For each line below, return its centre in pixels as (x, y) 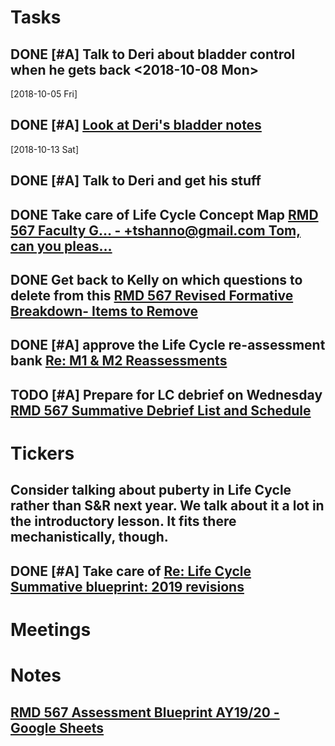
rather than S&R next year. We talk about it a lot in (167, 506)
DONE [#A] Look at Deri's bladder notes (136, 125)
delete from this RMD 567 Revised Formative (152, 295)
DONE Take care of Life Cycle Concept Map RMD (164, 214)
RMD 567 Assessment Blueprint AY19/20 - (145, 712)
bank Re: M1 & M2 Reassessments (119, 361)
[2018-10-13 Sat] (45, 149)
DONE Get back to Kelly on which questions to (156, 279)
